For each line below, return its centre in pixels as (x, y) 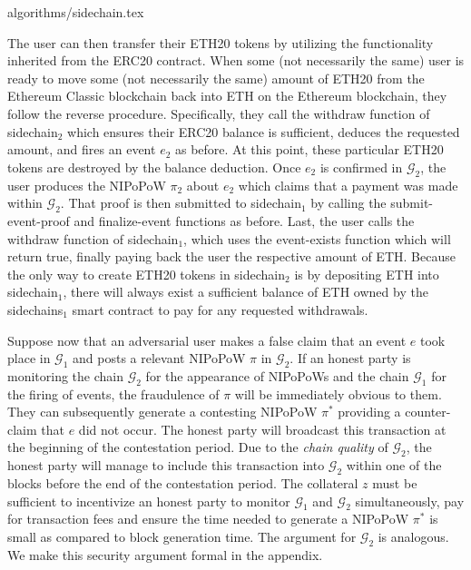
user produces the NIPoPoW (87, 185)
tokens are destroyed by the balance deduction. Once (154, 167)
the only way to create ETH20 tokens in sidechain (147, 274)
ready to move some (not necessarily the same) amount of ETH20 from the (216, 78)
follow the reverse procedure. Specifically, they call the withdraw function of (219, 113)
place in (29, 358)
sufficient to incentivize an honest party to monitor (149, 501)
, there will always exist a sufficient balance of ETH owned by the (245, 292)
